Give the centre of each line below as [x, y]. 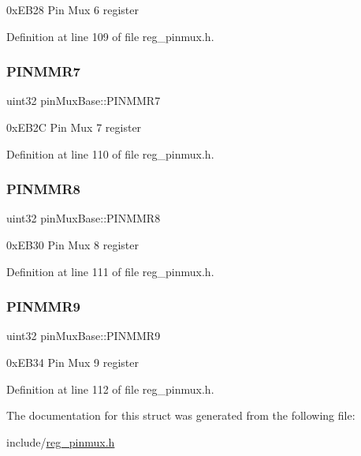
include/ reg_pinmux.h [61, 441]
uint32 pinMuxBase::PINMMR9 [84, 336]
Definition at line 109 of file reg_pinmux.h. [110, 36]
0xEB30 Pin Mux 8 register [73, 245]
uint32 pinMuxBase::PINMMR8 [84, 218]
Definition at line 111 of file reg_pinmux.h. [110, 271]
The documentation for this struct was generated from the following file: [181, 415]
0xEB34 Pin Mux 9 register [73, 362]
